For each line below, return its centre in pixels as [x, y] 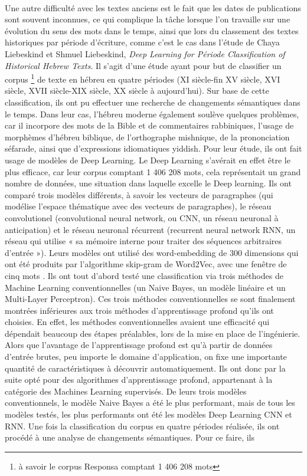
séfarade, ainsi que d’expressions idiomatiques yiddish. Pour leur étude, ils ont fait [153, 148]
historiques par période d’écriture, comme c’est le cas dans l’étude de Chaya [142, 42]
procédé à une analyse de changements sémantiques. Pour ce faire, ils [130, 437]
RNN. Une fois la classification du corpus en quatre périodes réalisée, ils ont [142, 426]
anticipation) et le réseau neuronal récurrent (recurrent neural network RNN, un [150, 229]
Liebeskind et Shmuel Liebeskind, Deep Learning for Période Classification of [145, 53]
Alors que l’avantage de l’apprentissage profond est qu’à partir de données [139, 345]
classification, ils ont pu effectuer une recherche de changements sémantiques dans [153, 102]
